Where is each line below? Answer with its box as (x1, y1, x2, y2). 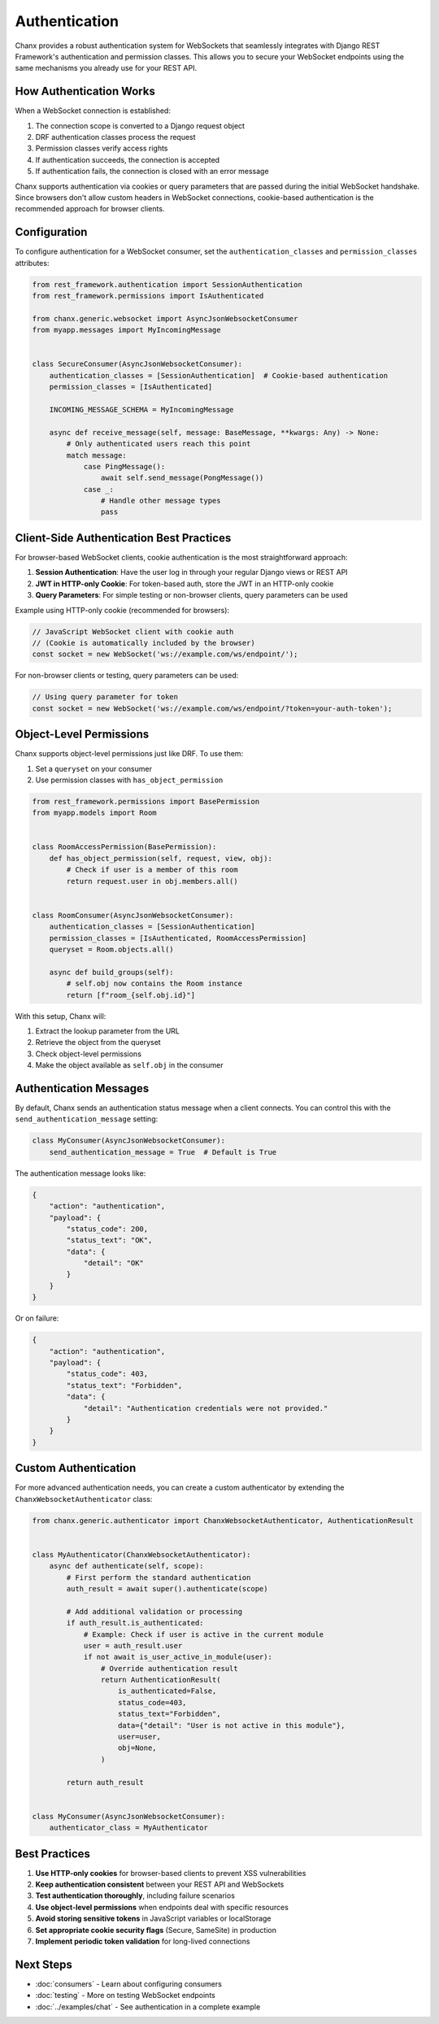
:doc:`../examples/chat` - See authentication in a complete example (35, 2001, 261, 2012)
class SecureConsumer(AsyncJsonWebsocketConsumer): (32, 359, 243, 369)
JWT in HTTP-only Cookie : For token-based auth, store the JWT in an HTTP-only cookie (35, 578, 334, 589)
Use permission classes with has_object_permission (35, 775, 224, 785)
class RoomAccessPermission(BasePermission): (32, 842, 217, 851)
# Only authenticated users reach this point (66, 439, 251, 449)
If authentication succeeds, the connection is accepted (35, 155, 219, 164)
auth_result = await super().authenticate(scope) (66, 1584, 268, 1593)
